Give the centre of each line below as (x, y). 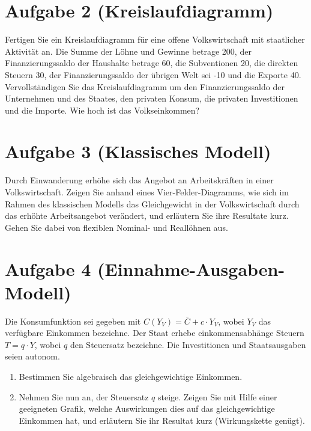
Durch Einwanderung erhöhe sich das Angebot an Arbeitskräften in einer (139, 180)
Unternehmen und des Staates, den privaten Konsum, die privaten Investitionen (152, 98)
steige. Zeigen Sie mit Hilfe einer (217, 396)
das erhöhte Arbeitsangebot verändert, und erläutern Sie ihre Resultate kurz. (147, 215)
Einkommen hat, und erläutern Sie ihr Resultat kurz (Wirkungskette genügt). (162, 420)
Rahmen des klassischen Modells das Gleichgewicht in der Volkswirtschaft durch (152, 203)
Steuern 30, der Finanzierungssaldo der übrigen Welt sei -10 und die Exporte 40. (153, 74)
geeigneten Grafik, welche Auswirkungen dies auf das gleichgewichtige (147, 408)
